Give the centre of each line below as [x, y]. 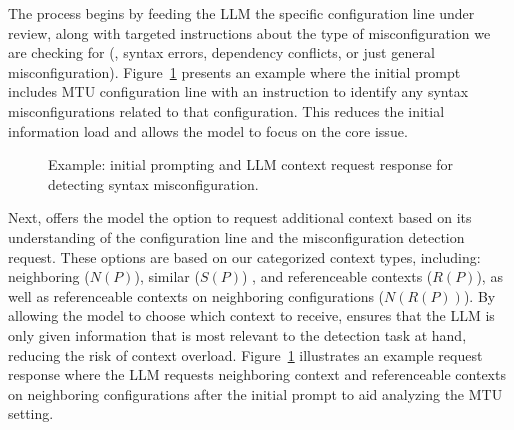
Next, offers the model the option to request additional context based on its [240, 217]
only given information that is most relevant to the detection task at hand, [237, 334]
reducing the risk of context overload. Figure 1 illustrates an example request [245, 354]
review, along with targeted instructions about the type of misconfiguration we [249, 32]
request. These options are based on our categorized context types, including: [244, 256]
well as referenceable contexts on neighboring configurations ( [196, 295]
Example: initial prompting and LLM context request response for [251, 164]
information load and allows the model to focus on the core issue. [208, 130]
